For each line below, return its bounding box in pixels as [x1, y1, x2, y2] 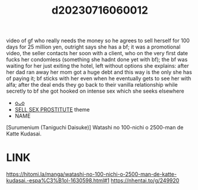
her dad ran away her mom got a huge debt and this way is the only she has [6, 69, 192, 76]
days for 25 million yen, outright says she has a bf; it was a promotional [6, 43, 181, 50]
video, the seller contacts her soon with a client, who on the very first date [6, 50, 188, 57]
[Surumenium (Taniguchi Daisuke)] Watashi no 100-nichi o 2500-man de [6, 124, 184, 131]
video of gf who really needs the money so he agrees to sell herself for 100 [6, 37, 190, 45]
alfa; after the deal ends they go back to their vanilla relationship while [6, 81, 178, 88]
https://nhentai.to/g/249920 [111, 177, 180, 184]
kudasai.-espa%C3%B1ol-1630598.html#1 [6, 177, 110, 184]
